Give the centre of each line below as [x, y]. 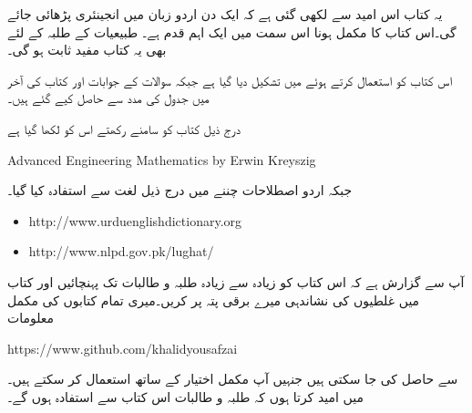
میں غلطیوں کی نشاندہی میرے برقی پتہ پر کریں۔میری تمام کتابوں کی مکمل [214, 299]
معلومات [31, 318]
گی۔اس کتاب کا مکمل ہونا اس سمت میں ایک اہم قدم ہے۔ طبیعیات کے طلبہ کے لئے [232, 31]
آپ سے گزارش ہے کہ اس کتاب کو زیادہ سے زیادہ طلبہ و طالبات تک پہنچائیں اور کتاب [236, 281]
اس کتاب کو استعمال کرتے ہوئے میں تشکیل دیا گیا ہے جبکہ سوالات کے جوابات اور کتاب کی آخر [230, 80]
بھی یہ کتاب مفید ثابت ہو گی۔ [87, 50]
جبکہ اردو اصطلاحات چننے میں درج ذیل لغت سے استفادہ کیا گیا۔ [180, 190]
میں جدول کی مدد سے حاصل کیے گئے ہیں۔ [108, 98]
